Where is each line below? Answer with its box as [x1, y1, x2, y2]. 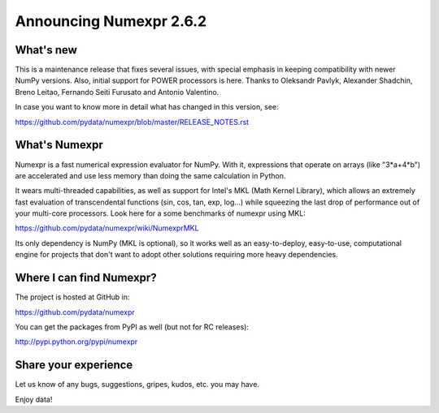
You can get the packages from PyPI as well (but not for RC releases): [15, 321, 250, 332]
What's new [15, 43, 77, 57]
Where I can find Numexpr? [15, 271, 158, 285]
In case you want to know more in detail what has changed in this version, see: [15, 102, 280, 112]
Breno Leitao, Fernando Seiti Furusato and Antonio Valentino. [15, 87, 219, 97]
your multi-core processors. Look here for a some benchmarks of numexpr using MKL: [15, 209, 306, 218]
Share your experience [15, 358, 133, 372]
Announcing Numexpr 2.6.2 [15, 12, 207, 30]
